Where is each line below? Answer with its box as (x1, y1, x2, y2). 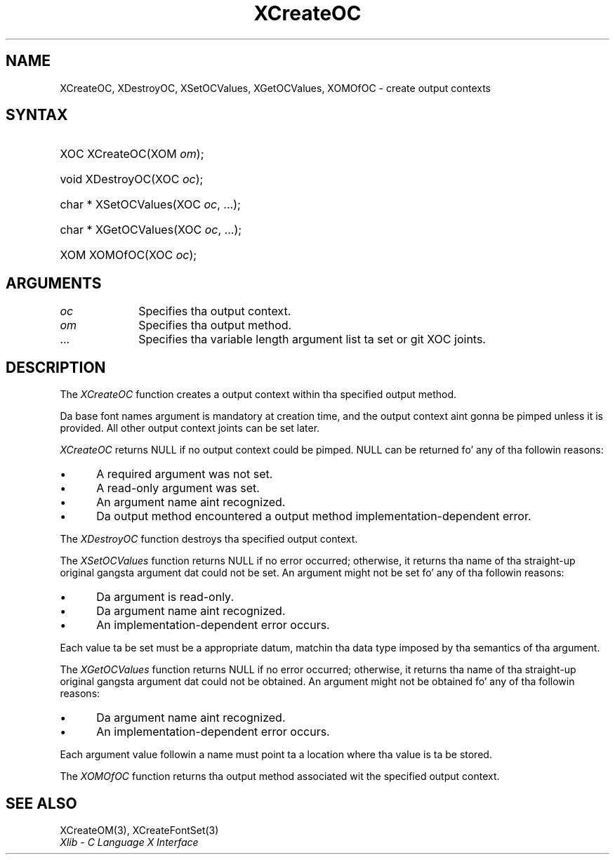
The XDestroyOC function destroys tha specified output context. (60, 533, 358, 545)
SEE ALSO (6, 794, 77, 812)
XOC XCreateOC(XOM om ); (60, 147, 204, 161)
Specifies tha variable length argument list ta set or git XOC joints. (138, 332, 486, 347)
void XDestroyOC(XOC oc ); (60, 172, 204, 187)
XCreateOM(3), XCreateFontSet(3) (60, 823, 219, 836)
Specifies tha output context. (138, 304, 291, 319)
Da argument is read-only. (96, 590, 234, 604)
